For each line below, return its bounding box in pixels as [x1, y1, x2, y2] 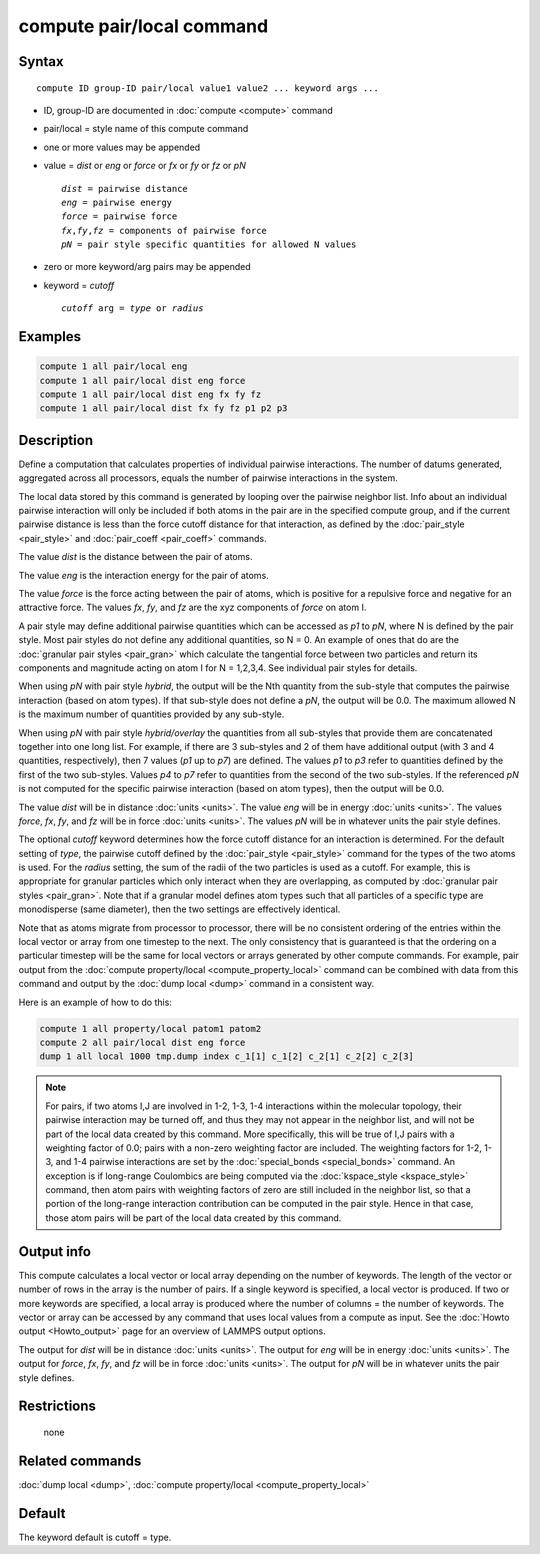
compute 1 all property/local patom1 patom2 [39, 1023, 262, 1034]
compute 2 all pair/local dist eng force [39, 1036, 246, 1048]
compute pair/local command [18, 15, 269, 37]
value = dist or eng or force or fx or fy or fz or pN [43, 160, 247, 172]
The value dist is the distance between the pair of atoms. [18, 551, 253, 563]
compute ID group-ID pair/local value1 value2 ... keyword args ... [36, 82, 379, 94]
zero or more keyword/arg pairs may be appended [43, 261, 251, 273]
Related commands [18, 1452, 142, 1469]
